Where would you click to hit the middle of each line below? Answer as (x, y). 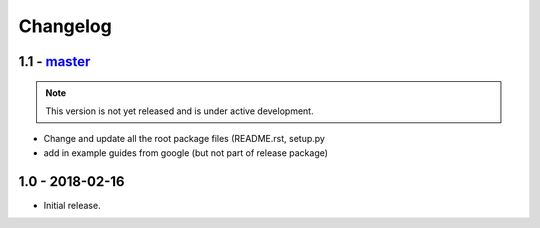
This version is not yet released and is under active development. (179, 111)
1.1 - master (54, 61)
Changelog (65, 26)
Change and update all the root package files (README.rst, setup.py (184, 139)
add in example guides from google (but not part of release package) (186, 152)
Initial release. (72, 205)
